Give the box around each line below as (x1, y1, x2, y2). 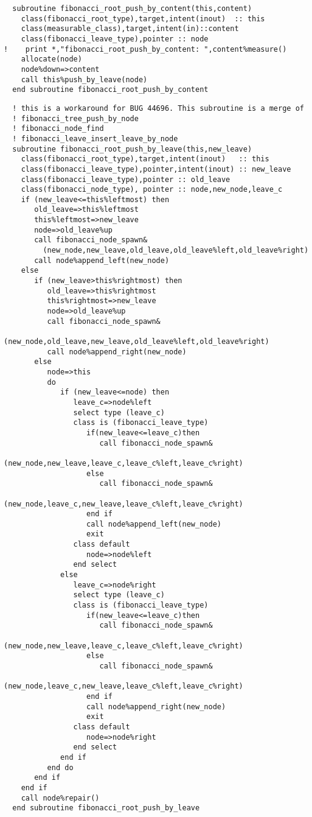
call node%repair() (21, 793, 100, 802)
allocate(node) (21, 55, 82, 64)
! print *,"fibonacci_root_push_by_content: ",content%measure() (4, 44, 287, 54)
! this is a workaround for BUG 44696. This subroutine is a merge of (12, 103, 304, 113)
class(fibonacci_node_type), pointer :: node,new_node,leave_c (21, 185, 283, 194)
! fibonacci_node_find (12, 124, 104, 133)
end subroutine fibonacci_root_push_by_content (12, 85, 209, 94)
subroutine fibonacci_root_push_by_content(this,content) (12, 4, 252, 13)
